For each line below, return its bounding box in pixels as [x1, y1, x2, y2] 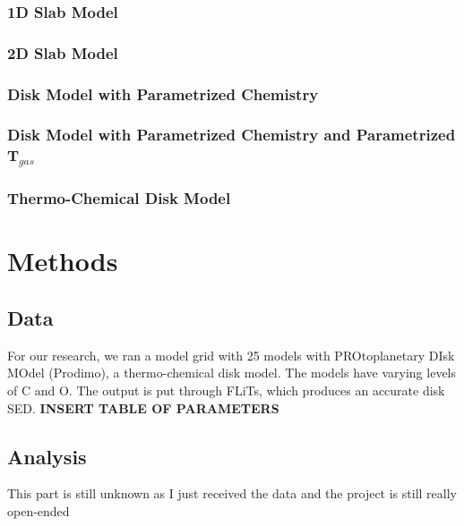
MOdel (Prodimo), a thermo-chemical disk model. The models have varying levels [7, 363, 457, 382]
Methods [7, 242, 118, 279]
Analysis [7, 442, 87, 470]
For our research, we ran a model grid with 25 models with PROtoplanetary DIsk [7, 345, 455, 364]
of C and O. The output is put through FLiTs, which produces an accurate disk [7, 381, 445, 400]
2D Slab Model [7, 41, 118, 64]
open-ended [7, 502, 70, 520]
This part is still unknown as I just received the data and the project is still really [7, 484, 457, 503]
